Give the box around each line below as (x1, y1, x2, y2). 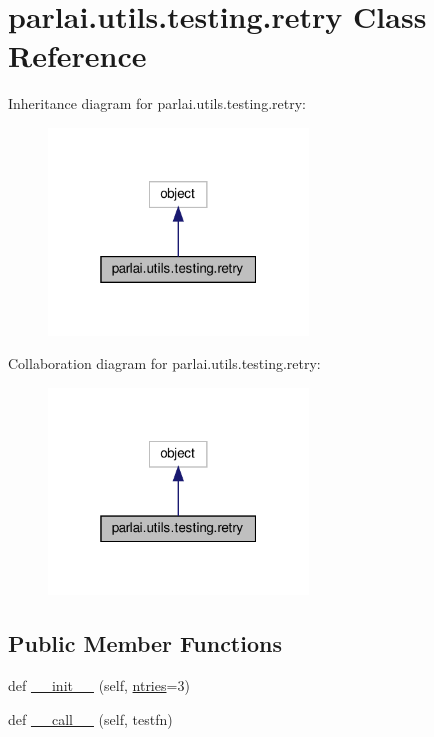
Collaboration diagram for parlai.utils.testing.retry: (8, 353, 321, 374)
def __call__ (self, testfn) (8, 708, 173, 729)
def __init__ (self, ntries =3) (8, 675, 190, 696)
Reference (8, 35, 147, 76)
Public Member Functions (8, 628, 282, 659)
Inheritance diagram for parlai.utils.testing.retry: (8, 93, 306, 114)
